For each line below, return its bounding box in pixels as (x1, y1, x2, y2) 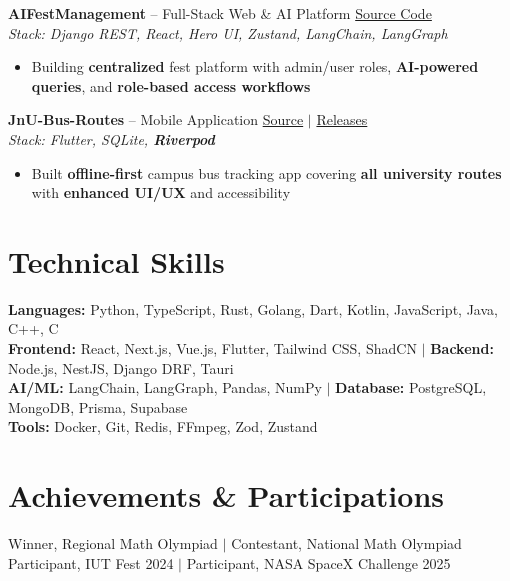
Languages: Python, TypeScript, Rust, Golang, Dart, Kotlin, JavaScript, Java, (8, 298, 498, 319)
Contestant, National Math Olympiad (231, 533, 462, 554)
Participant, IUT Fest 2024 (8, 552, 174, 573)
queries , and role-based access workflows (31, 75, 311, 96)
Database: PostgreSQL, (335, 377, 487, 398)
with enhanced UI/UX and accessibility (31, 182, 291, 203)
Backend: (430, 338, 494, 359)
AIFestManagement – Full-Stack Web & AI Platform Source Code (8, 3, 432, 23)
